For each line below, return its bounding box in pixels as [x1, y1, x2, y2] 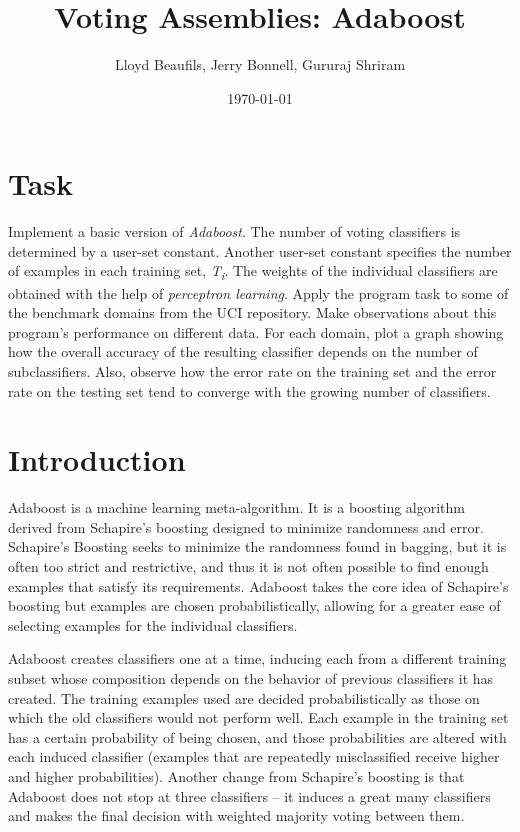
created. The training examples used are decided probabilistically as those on [8, 687, 480, 708]
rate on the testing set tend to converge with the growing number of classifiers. [8, 380, 491, 401]
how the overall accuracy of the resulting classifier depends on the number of [8, 341, 478, 362]
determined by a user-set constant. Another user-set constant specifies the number [8, 240, 512, 261]
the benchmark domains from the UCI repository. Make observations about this [8, 302, 497, 323]
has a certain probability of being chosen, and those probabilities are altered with [8, 726, 507, 747]
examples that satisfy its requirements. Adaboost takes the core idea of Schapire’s [8, 575, 509, 596]
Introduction [8, 439, 186, 480]
